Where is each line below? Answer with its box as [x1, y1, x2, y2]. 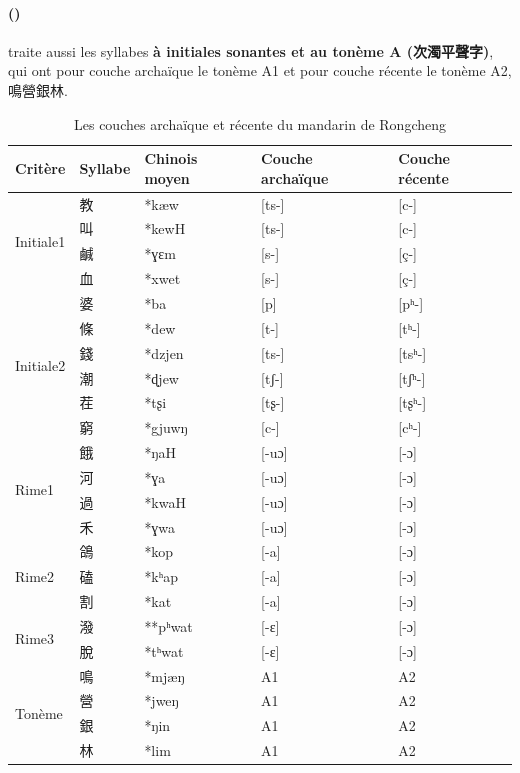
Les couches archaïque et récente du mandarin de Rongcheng [73, 113, 446, 134]
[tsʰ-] [398, 342, 427, 363]
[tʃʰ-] [398, 367, 426, 388]
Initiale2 [15, 355, 66, 376]
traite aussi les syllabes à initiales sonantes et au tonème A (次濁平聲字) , [8, 40, 494, 61]
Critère [15, 157, 66, 178]
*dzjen [144, 342, 184, 363]
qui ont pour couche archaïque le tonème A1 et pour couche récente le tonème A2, [8, 60, 512, 81]
